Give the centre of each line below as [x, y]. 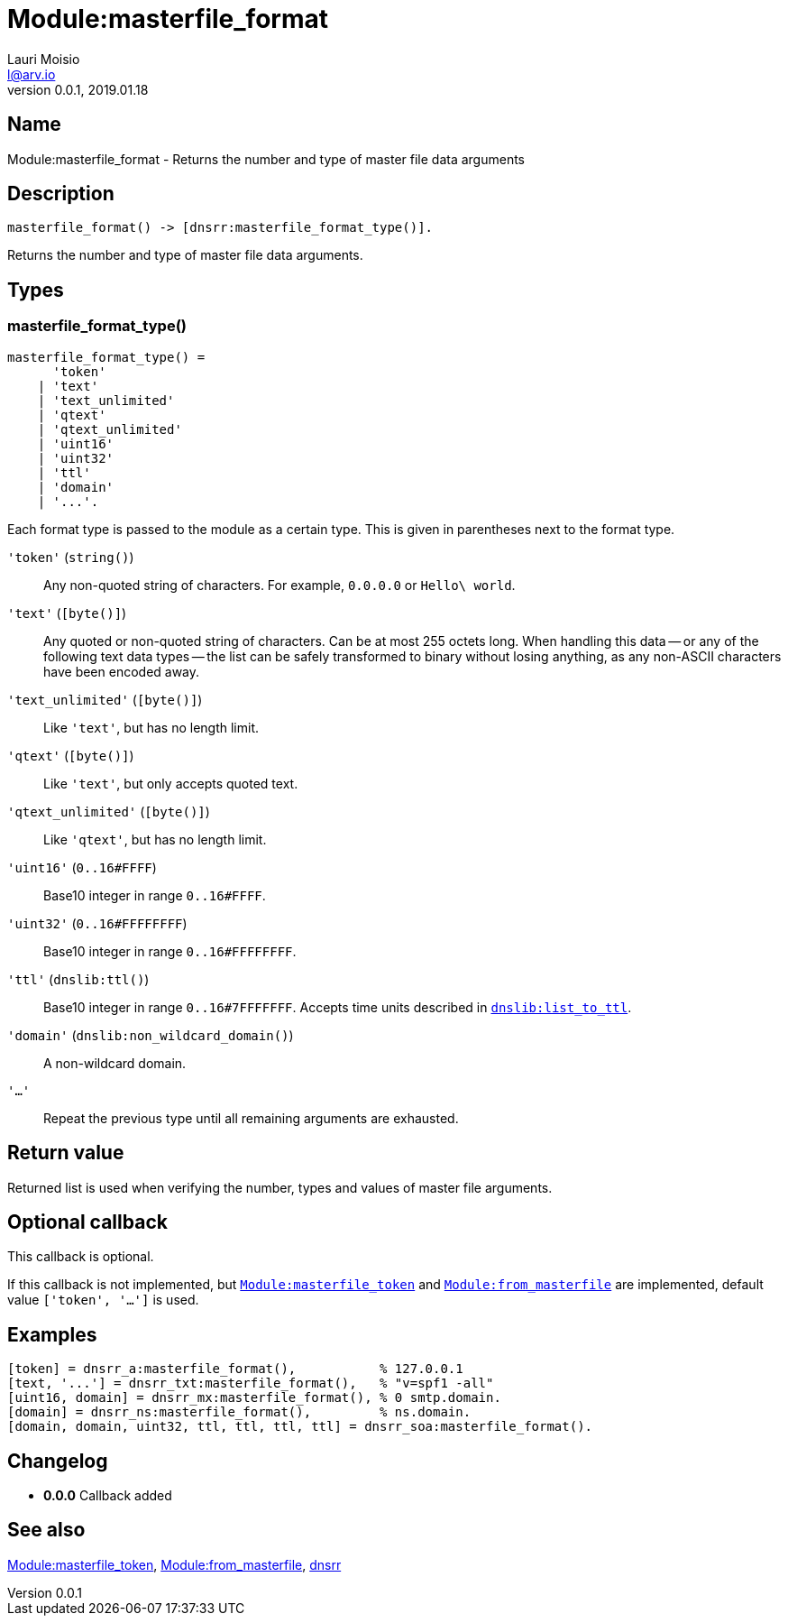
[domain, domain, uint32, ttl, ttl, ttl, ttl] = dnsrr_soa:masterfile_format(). [300, 1427]
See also [46, 1530]
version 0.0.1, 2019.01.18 [78, 89]
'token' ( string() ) [71, 557]
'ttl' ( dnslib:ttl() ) [78, 979]
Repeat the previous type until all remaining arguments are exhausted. [251, 1118]
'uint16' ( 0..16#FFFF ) [82, 867]
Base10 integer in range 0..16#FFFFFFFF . [170, 951]
